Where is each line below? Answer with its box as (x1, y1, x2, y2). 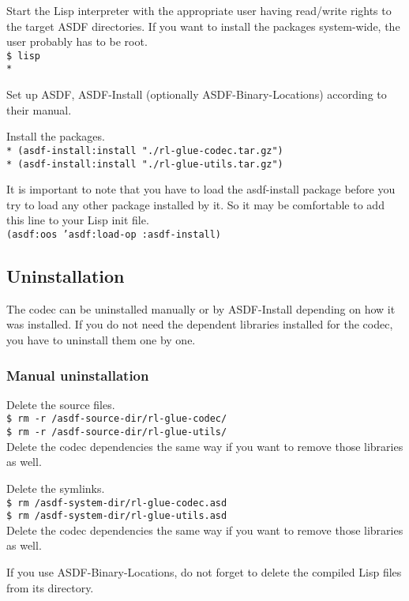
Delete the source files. (6, 396, 115, 412)
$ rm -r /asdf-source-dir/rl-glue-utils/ (6, 426, 227, 438)
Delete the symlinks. (6, 479, 105, 496)
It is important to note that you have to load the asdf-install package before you (6, 181, 396, 197)
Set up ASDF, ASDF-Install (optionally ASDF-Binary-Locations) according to (6, 86, 387, 103)
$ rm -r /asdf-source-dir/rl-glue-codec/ (6, 413, 227, 425)
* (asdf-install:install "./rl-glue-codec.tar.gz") (6, 145, 283, 156)
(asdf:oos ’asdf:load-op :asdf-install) (6, 228, 222, 240)
